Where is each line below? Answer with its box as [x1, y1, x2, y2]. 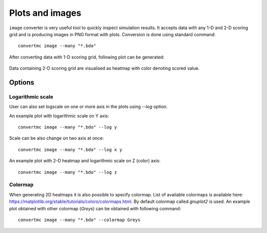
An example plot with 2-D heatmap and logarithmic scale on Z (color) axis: [9, 158, 161, 164]
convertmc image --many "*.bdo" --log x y [18, 146, 123, 152]
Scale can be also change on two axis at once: [9, 135, 104, 141]
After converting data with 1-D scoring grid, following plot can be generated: [9, 54, 165, 60]
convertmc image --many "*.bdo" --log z [18, 169, 117, 175]
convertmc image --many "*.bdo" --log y [18, 124, 117, 130]
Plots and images [9, 7, 82, 18]
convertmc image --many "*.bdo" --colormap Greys [18, 217, 141, 223]
